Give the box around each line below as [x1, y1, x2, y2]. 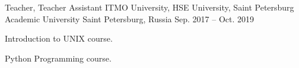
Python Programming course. [5, 52, 112, 64]
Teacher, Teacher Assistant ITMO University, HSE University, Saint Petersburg [5, 1, 294, 13]
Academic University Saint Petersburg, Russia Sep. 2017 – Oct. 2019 [5, 12, 255, 25]
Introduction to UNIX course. [5, 32, 113, 45]
